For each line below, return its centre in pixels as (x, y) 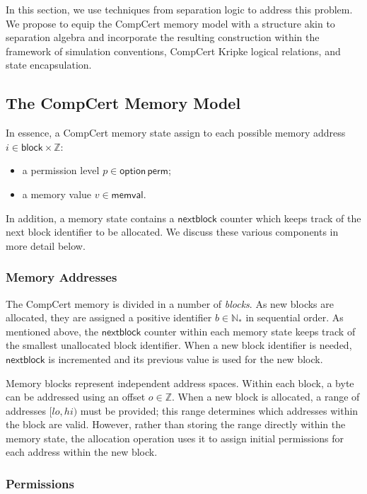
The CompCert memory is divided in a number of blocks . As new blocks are (170, 303)
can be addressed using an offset (76, 397)
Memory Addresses (62, 277)
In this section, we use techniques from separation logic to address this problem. (179, 9)
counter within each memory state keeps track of (250, 331)
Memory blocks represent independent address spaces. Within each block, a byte (180, 383)
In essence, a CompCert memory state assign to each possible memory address (176, 133)
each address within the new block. (82, 452)
